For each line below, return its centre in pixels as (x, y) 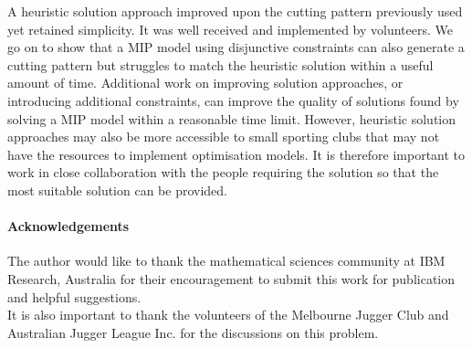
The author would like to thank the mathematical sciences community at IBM (226, 261)
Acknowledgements (68, 226)
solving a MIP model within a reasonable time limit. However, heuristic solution (232, 118)
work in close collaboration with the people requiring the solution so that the (223, 172)
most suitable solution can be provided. (118, 190)
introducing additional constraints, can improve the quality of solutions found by (233, 100)
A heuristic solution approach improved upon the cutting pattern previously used (235, 11)
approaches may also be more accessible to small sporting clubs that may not (224, 137)
